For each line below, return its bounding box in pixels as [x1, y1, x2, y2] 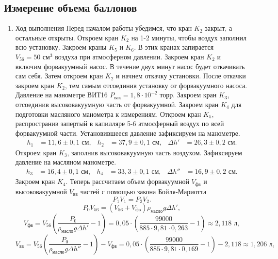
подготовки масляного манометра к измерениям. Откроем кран [15, 109, 201, 119]
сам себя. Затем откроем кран [15, 71, 103, 81]
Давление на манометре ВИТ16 [15, 90, 108, 100]
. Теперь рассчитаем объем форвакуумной [65, 176, 189, 186]
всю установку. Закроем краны [15, 42, 107, 52]
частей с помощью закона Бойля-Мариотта [80, 186, 207, 196]
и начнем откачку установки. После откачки [116, 71, 246, 81]
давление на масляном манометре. [15, 157, 116, 167]
